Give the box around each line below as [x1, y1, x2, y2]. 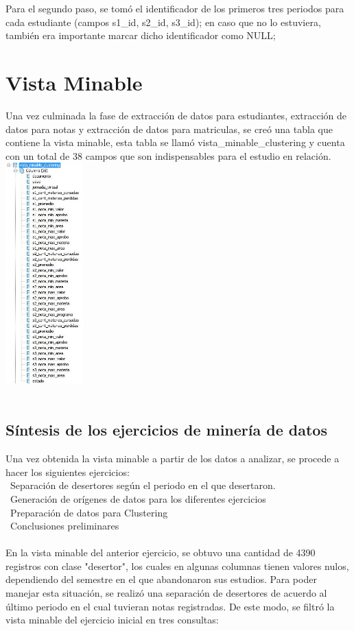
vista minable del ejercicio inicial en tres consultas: [5, 612, 219, 627]
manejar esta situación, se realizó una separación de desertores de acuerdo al [5, 586, 327, 600]
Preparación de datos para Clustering [10, 505, 168, 519]
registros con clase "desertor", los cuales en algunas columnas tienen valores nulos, [5, 558, 349, 573]
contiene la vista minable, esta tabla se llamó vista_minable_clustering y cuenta [5, 135, 345, 150]
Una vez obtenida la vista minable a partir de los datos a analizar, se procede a [5, 451, 340, 466]
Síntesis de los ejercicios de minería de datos [5, 419, 327, 440]
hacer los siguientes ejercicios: [5, 464, 130, 479]
